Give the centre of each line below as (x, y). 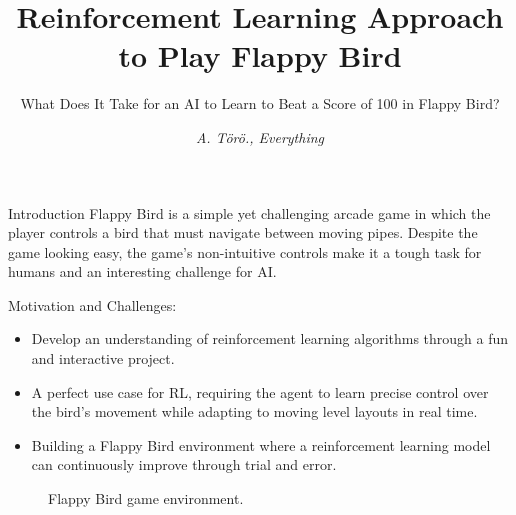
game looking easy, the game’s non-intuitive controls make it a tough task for (245, 251)
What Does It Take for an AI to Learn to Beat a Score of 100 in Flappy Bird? (260, 103)
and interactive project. (103, 358)
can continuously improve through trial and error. (184, 464)
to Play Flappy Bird (260, 55)
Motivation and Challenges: (92, 304)
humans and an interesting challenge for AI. (142, 271)
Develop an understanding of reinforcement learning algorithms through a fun (270, 338)
